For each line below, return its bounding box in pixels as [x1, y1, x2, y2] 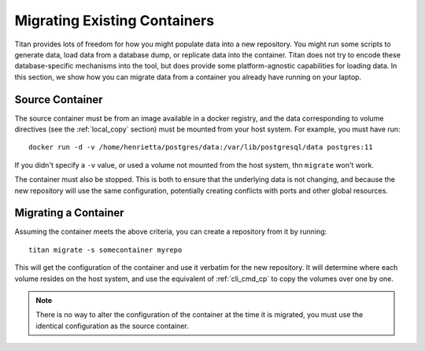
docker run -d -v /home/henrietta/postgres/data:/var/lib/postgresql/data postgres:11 [28, 142, 373, 152]
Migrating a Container [14, 206, 125, 220]
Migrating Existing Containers [14, 12, 215, 29]
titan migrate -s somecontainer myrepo [28, 245, 183, 254]
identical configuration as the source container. [35, 321, 189, 331]
